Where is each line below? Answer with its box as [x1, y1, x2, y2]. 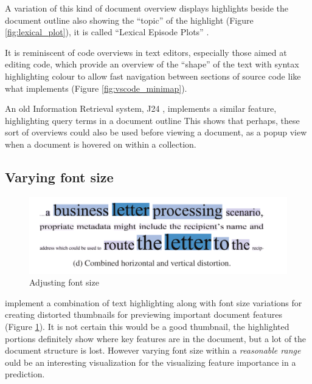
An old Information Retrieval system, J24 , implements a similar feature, [5, 102, 277, 115]
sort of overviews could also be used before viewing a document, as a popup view [5, 126, 307, 139]
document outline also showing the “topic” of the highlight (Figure [5, 13, 254, 26]
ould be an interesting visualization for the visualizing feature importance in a [5, 355, 296, 368]
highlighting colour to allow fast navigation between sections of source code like [5, 69, 301, 82]
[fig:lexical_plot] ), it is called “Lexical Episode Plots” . [5, 26, 209, 38]
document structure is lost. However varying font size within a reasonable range [5, 344, 301, 357]
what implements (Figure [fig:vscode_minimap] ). [5, 81, 187, 94]
